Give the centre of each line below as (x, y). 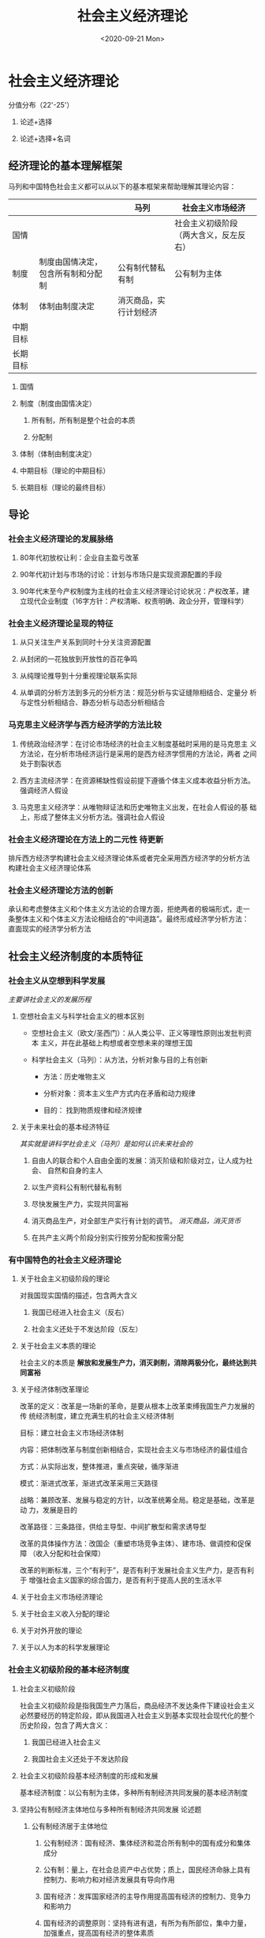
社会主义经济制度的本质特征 (76, 956)
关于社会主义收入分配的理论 (65, 1614)
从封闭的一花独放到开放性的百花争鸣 (78, 659)
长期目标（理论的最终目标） (65, 487)
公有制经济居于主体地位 (69, 1826)
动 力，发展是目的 (48, 1510)
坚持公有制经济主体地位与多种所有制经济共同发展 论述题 (110, 1809)
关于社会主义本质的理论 (58, 1346)
